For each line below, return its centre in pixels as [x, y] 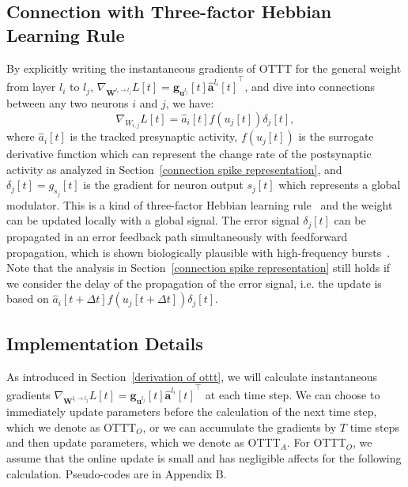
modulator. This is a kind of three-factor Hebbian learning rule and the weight [200, 204]
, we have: [190, 103]
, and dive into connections [310, 87]
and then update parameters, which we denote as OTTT [144, 442]
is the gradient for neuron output [163, 185]
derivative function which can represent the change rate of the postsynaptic [189, 154]
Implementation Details [105, 343]
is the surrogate [336, 136]
